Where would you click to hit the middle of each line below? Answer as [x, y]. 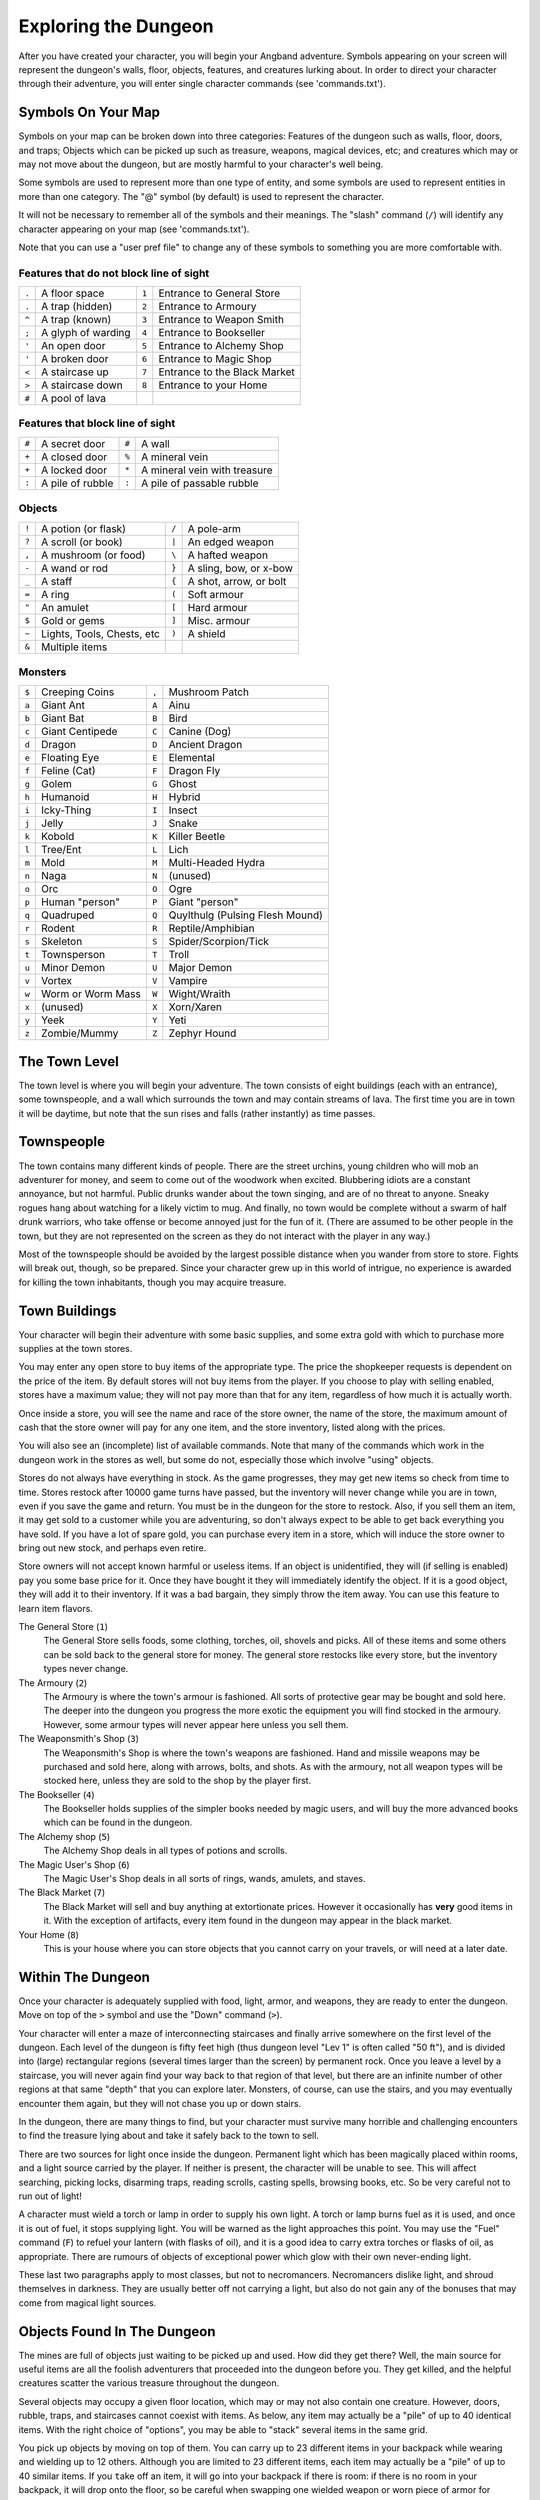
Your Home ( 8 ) [49, 1934]
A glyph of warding [86, 333]
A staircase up [75, 372]
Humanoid [65, 797]
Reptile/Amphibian [211, 928]
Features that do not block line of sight [114, 273]
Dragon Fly [194, 771]
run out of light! [50, 2196]
